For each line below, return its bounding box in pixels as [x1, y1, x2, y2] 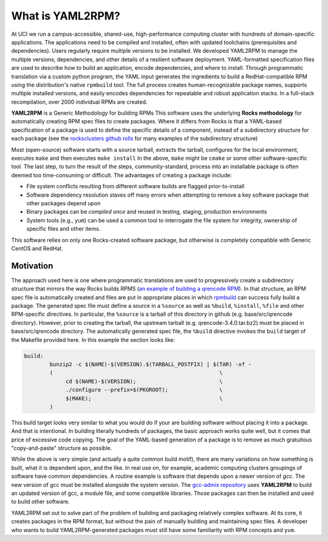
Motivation [11, 260, 53, 271]
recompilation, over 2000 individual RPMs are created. [11, 98, 148, 106]
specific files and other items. [26, 225, 101, 233]
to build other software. [11, 498, 70, 505]
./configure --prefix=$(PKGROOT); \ [66, 386, 223, 393]
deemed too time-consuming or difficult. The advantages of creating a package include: [11, 171, 232, 179]
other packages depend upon [26, 199, 101, 206]
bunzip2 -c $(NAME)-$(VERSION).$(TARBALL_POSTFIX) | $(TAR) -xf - [49, 361, 252, 367]
